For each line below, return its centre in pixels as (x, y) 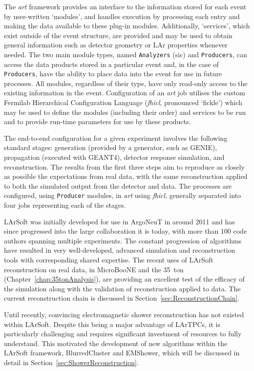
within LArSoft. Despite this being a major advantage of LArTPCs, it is (112, 324)
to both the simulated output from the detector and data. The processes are (118, 185)
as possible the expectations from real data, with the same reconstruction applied (126, 176)
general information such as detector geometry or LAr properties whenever (116, 45)
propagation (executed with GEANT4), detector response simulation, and (114, 157)
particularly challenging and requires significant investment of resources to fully (123, 334)
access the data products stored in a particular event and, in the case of (111, 64)
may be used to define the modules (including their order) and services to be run (125, 112)
